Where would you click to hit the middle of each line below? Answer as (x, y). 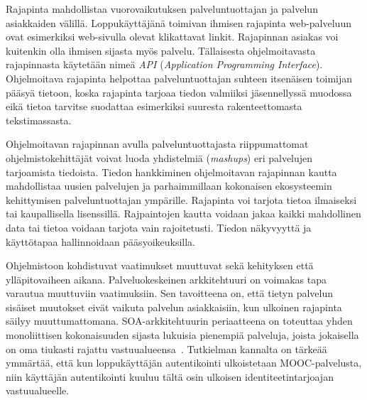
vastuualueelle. (38, 390)
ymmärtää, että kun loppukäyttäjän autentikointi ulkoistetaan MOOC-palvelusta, (184, 363)
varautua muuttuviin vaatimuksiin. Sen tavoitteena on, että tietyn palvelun (170, 293)
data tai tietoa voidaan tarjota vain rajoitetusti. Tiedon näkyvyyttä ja (159, 227)
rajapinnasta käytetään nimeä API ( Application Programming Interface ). (164, 64)
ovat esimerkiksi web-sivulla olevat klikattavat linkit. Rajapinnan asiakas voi (172, 37)
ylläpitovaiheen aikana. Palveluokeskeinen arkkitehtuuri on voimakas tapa (166, 279)
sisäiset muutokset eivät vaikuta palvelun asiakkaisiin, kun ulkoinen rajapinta (174, 307)
